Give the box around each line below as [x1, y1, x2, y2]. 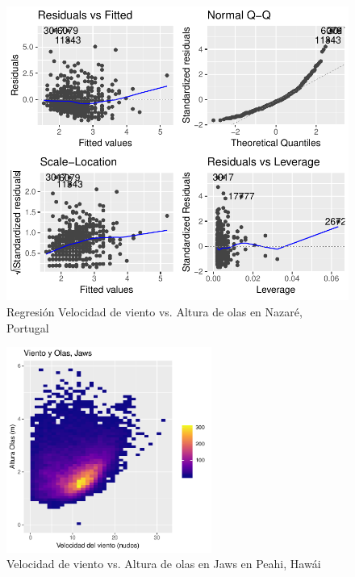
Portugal [6, 319, 49, 336]
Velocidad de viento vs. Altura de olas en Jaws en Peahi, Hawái [6, 555, 321, 572]
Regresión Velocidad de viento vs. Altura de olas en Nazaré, [6, 303, 303, 320]
